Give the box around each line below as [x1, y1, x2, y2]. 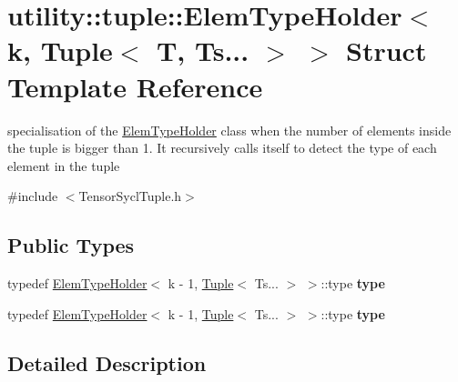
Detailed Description [7, 348, 207, 377]
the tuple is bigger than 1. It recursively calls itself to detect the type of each [7, 138, 437, 157]
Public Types [7, 231, 135, 259]
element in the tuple [7, 156, 120, 175]
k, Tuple [7, 32, 113, 69]
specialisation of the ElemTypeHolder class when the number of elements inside [7, 120, 452, 139]
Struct [346, 32, 427, 69]
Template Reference [7, 67, 263, 105]
